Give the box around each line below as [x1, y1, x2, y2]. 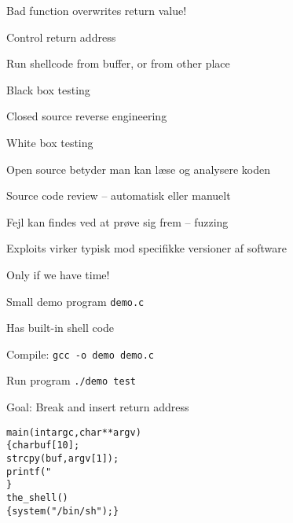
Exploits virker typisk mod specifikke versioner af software [6, 240, 287, 256]
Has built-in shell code [6, 319, 115, 336]
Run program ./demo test [6, 372, 136, 389]
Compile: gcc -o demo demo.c [6, 345, 154, 362]
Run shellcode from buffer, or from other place [6, 55, 230, 72]
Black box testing [6, 81, 90, 98]
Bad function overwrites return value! [6, 2, 187, 18]
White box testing [6, 134, 93, 150]
